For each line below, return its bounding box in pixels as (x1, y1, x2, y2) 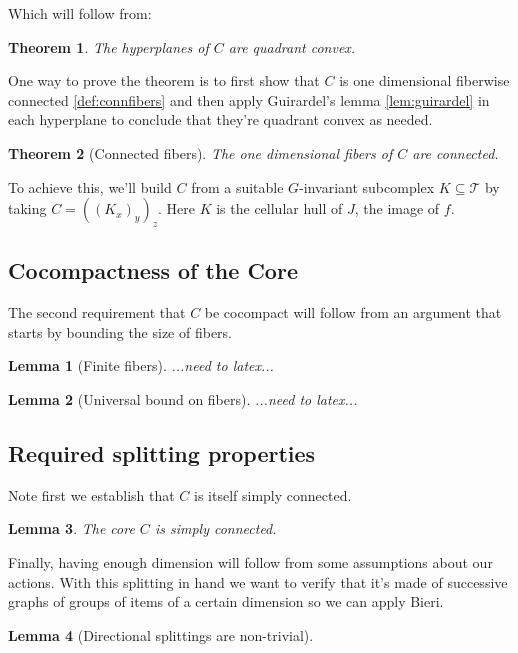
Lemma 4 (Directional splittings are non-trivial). (8, 624, 314, 645)
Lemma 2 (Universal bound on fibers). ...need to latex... (8, 388, 358, 409)
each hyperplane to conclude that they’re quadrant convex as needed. (8, 109, 433, 130)
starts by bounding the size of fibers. (8, 321, 233, 342)
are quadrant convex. (228, 36, 356, 57)
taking (8, 198, 47, 219)
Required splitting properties (8, 437, 316, 468)
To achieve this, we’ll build (8, 176, 172, 197)
